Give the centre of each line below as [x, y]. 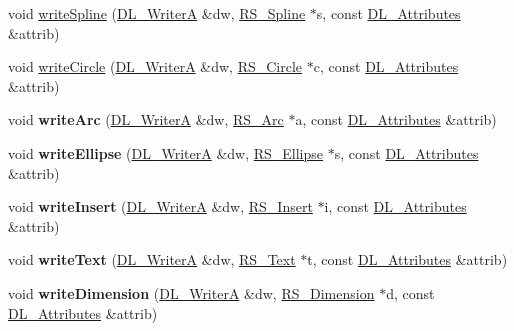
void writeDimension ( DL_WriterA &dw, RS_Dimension [191, 292]
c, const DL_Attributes [386, 66]
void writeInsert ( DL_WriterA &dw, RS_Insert [160, 206]
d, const [410, 292]
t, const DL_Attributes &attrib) [407, 259]
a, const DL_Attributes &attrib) [396, 119]
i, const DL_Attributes [395, 206]
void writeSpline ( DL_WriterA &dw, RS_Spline [157, 13]
